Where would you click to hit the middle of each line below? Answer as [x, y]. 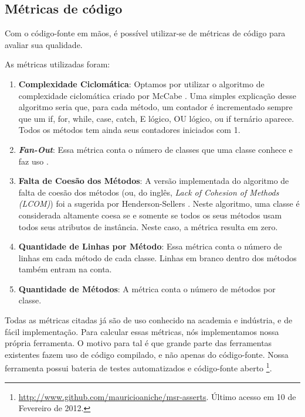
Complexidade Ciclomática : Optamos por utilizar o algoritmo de [141, 83]
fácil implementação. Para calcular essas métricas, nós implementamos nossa [142, 331]
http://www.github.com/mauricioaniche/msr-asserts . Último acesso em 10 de [157, 396]
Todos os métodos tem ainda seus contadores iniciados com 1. [129, 130]
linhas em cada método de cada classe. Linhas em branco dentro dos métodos [157, 257]
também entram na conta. [65, 269]
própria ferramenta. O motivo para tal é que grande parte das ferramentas [138, 343]
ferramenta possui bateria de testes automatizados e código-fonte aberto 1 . [138, 367]
